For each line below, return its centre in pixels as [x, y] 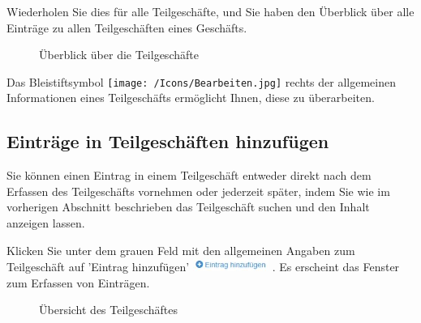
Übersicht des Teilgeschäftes [109, 310]
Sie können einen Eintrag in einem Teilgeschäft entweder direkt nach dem [189, 175]
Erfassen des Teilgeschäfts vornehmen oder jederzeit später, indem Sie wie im [198, 191]
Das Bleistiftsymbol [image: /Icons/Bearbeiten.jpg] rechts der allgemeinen [201, 81]
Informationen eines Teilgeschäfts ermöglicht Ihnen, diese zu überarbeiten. [191, 98]
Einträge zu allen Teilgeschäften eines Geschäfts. [127, 27]
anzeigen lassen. [46, 223]
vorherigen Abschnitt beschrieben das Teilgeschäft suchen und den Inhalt [188, 207]
